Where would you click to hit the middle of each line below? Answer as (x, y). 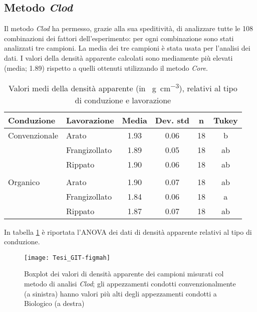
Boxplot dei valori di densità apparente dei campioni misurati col (124, 274)
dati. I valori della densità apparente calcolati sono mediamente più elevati (118, 57)
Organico (24, 182)
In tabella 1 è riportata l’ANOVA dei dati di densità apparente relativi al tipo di (128, 231)
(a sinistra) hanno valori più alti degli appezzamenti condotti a (120, 293)
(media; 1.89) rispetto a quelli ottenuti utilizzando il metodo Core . (106, 67)
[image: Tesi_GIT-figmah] (67, 258)
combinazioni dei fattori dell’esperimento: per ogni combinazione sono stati (119, 38)
